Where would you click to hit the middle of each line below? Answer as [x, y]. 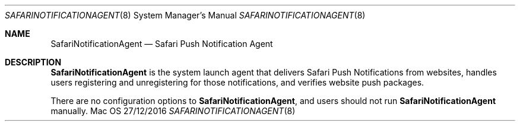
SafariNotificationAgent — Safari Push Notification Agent [162, 44]
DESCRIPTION [33, 62]
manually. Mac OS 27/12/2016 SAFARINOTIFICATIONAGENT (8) [173, 111]
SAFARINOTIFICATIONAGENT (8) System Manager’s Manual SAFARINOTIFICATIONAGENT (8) [185, 15]
